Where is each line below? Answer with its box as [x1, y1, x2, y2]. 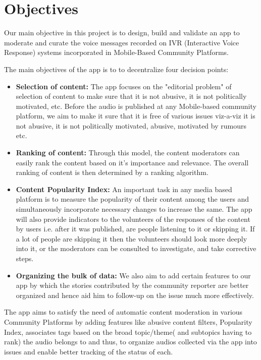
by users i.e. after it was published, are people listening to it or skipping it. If [16, 223, 255, 234]
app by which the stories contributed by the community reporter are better [16, 280, 249, 290]
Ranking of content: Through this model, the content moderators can [16, 147, 240, 158]
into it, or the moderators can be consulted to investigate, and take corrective [16, 243, 256, 254]
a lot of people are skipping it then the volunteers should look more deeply [16, 233, 247, 244]
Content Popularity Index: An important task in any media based [16, 184, 232, 194]
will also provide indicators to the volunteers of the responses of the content [16, 213, 250, 224]
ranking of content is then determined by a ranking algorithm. [16, 167, 208, 177]
